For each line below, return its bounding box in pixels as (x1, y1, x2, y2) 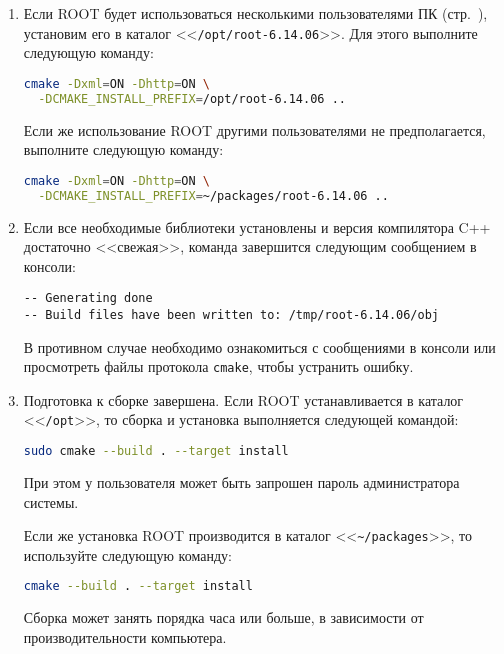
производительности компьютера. (23, 626, 227, 647)
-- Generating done (23, 291, 153, 306)
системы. (23, 491, 79, 512)
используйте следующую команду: (23, 544, 232, 565)
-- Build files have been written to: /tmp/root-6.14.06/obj (23, 307, 440, 322)
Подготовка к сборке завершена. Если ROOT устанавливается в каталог (23, 389, 464, 410)
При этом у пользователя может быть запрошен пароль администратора (23, 472, 460, 492)
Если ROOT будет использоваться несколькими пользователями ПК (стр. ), (23, 3, 488, 23)
